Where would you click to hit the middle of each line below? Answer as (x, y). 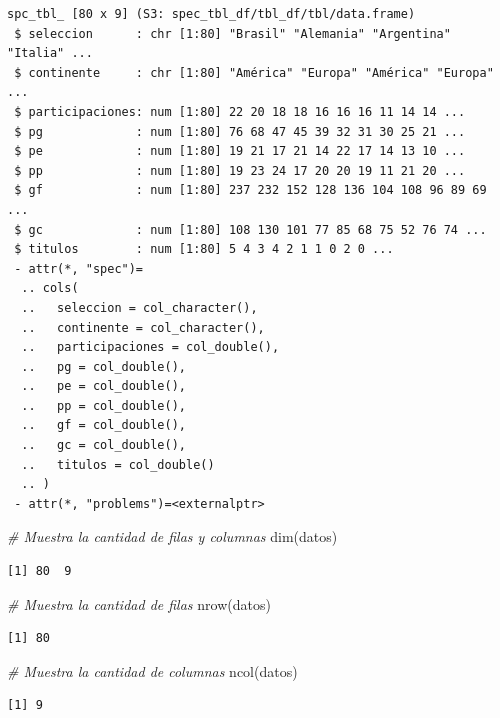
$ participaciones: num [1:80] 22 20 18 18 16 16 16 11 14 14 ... (240, 111)
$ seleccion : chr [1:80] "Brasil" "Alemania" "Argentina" (232, 33)
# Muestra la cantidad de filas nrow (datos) (139, 603)
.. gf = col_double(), (103, 425)
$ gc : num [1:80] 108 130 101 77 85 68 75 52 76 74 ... (250, 229)
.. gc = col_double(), (103, 445)
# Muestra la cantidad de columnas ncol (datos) (152, 670)
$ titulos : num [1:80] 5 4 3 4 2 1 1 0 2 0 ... (204, 249)
